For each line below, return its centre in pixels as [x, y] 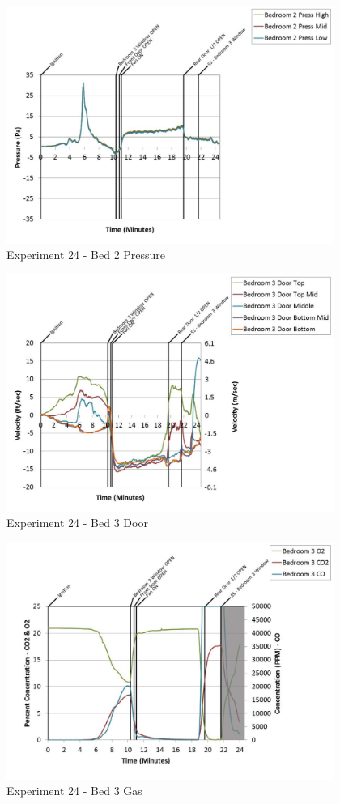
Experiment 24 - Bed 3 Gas [74, 791]
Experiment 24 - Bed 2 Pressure [86, 255]
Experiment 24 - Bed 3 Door [77, 523]
